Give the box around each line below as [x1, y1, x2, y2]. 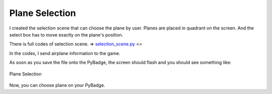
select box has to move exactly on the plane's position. [9, 31, 123, 37]
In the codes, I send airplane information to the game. [9, 50, 121, 56]
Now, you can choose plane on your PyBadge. [9, 82, 105, 88]
